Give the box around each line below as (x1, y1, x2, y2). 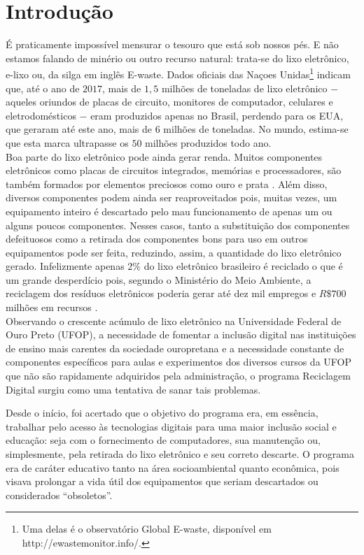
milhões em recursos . (6, 300, 98, 315)
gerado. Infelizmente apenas (6, 259, 125, 273)
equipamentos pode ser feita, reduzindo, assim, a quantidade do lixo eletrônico (6, 245, 342, 259)
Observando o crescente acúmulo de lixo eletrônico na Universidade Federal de (6, 313, 342, 328)
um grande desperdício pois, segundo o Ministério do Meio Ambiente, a (6, 272, 311, 287)
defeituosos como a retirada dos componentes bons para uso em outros (6, 231, 308, 246)
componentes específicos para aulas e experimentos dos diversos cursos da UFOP (6, 354, 351, 369)
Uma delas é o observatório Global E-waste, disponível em (22, 521, 272, 536)
